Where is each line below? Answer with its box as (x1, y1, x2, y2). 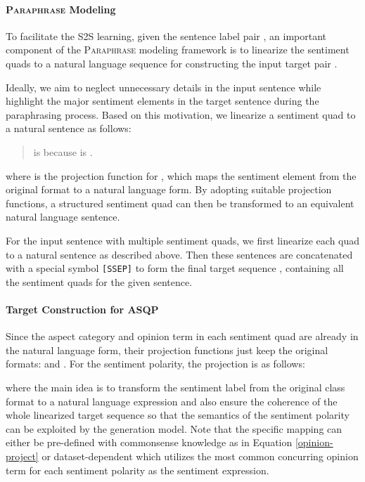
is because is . (33, 144, 93, 159)
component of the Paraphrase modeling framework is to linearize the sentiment (6, 42, 350, 57)
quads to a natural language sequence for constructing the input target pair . (6, 56, 338, 70)
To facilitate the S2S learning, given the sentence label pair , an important (6, 28, 326, 43)
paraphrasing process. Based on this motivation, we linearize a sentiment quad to (6, 107, 356, 122)
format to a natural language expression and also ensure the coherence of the (6, 393, 338, 408)
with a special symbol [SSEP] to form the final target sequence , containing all (6, 261, 344, 275)
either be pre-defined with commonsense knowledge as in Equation (6, 435, 293, 450)
